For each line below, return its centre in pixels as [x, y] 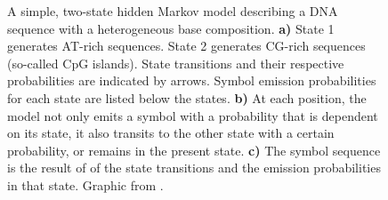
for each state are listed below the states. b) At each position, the [187, 97]
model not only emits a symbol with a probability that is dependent [193, 115]
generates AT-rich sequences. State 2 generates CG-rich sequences [186, 46]
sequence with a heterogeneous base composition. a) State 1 [171, 28]
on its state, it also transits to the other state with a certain [171, 133]
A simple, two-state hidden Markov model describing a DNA [173, 11]
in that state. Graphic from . [85, 184]
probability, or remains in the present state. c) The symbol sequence [194, 150]
